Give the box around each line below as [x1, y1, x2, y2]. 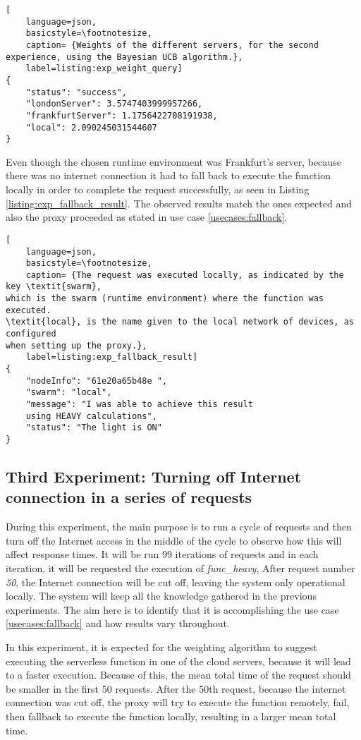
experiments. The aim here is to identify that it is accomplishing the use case [6, 602, 339, 617]
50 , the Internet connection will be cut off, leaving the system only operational [6, 574, 345, 589]
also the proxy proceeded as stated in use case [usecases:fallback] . [6, 210, 288, 224]
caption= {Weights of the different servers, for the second [25, 40, 319, 50]
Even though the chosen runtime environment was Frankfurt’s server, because [6, 154, 341, 169]
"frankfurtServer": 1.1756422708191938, [25, 110, 218, 121]
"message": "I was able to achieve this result [25, 399, 253, 410]
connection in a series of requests [6, 486, 252, 508]
